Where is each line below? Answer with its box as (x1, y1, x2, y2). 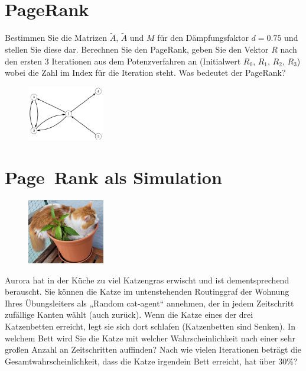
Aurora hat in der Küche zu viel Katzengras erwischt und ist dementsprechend (5, 273, 289, 286)
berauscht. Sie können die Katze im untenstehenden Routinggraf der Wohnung (5, 285, 289, 298)
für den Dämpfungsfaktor (157, 31, 249, 44)
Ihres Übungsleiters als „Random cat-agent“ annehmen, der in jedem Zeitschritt (5, 296, 294, 309)
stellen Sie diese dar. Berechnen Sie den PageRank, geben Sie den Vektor (5, 43, 269, 55)
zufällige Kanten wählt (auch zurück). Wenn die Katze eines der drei (5, 308, 253, 321)
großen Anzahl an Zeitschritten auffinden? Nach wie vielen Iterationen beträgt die (5, 343, 301, 356)
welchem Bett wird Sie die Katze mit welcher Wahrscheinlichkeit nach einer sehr (5, 331, 296, 344)
